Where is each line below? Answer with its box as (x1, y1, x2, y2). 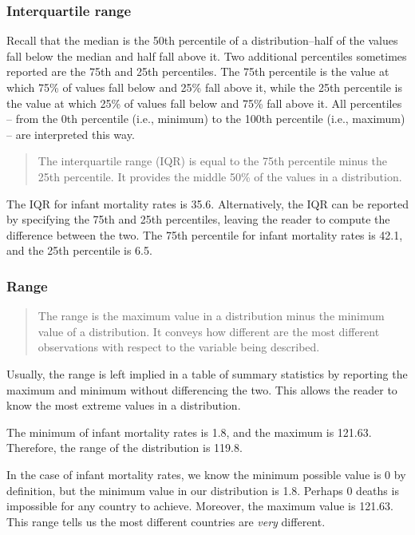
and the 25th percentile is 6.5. (6, 242, 152, 259)
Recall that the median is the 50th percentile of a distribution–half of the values (6, 32, 398, 49)
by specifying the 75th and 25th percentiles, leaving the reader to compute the (6, 211, 390, 228)
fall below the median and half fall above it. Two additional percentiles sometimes (6, 47, 407, 64)
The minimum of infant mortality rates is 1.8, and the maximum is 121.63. (6, 423, 372, 440)
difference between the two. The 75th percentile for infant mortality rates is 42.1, (6, 226, 403, 243)
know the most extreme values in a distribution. (6, 397, 241, 414)
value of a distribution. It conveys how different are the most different (38, 323, 380, 339)
